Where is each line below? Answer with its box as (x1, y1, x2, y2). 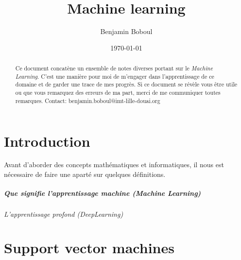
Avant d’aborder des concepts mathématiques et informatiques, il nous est (4, 159, 224, 170)
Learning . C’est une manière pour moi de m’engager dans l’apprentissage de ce (15, 72, 214, 80)
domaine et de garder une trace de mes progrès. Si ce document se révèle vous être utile (15, 80, 238, 88)
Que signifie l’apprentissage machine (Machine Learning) (4, 188, 201, 198)
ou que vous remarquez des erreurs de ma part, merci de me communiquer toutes (15, 88, 221, 97)
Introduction (4, 131, 90, 151)
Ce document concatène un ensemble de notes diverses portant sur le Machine (15, 64, 213, 72)
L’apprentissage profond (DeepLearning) (4, 209, 123, 219)
